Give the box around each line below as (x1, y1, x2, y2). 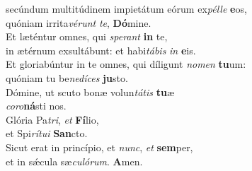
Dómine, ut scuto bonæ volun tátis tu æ (6, 84, 174, 99)
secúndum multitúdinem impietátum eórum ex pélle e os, (6, 1, 247, 16)
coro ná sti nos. (6, 98, 67, 113)
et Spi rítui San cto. (6, 126, 88, 141)
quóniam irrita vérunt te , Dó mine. (6, 15, 151, 30)
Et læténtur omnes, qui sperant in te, (6, 29, 168, 44)
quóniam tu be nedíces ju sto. (6, 70, 128, 85)
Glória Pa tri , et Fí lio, (6, 112, 99, 126)
